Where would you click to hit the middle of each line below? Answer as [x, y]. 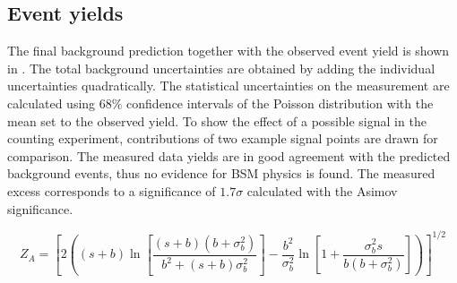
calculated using [52, 103]
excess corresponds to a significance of [112, 190]
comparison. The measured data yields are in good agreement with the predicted [229, 155]
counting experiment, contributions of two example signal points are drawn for [223, 138]
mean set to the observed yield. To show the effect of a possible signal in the [217, 120]
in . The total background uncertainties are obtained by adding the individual [221, 68]
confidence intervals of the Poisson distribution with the [280, 103]
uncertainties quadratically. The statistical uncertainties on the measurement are [228, 86]
